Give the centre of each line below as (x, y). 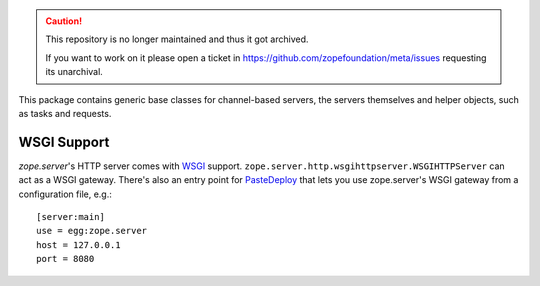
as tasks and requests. (65, 113)
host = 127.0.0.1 (78, 244)
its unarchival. (74, 72)
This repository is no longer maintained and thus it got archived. (177, 39)
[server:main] (70, 217)
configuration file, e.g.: (65, 194)
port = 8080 (65, 259)
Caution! (64, 21)
